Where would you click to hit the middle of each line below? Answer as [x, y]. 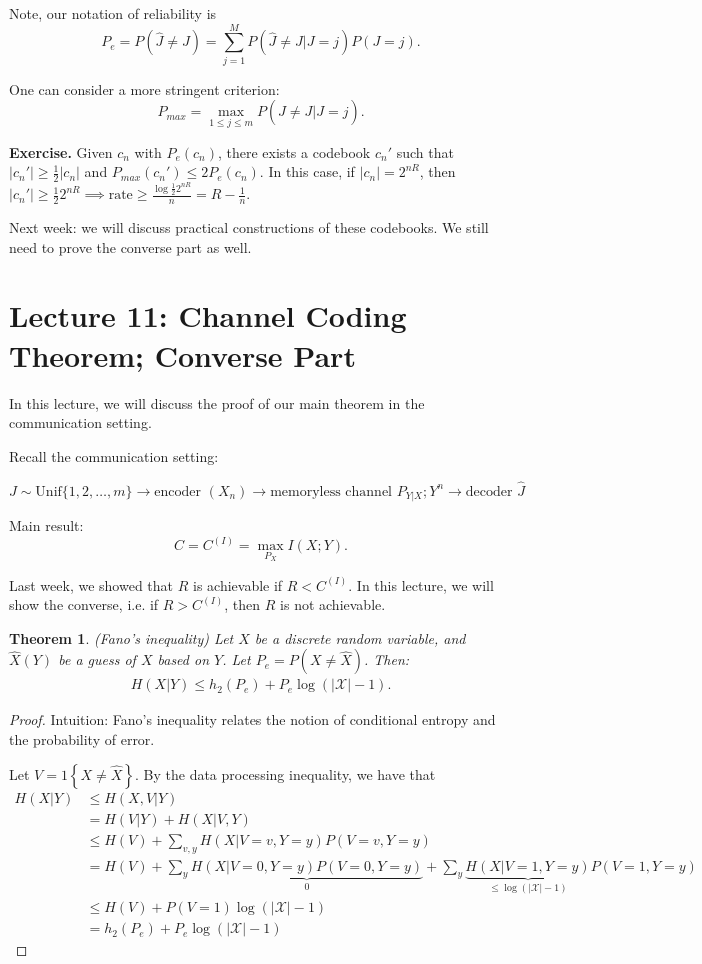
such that [425, 151]
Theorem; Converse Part [182, 354]
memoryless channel [331, 491]
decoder [489, 491]
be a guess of [97, 659]
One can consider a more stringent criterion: [144, 88]
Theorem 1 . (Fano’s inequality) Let [121, 637]
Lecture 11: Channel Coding [208, 315]
